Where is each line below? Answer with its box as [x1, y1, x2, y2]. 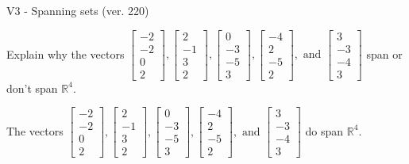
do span [305, 122, 344, 139]
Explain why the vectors [6, 45, 125, 62]
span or [366, 45, 403, 62]
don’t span [6, 79, 58, 96]
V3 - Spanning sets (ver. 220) [6, 2, 149, 18]
